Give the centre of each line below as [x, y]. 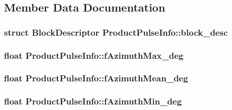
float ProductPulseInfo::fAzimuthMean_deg [96, 78]
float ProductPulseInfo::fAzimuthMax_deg [94, 55]
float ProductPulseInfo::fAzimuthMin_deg [93, 101]
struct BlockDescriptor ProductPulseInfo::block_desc [116, 32]
